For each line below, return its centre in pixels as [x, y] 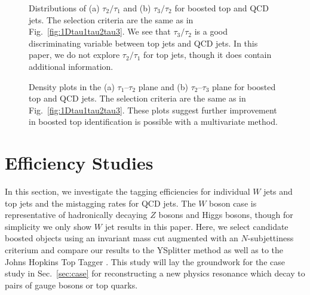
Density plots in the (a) [72, 86]
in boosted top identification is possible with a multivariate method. [153, 122]
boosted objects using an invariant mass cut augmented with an [122, 238]
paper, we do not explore [74, 55]
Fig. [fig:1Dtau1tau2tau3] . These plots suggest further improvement [153, 110]
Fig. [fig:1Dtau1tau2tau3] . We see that [100, 31]
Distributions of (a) [64, 8]
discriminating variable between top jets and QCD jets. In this [143, 43]
